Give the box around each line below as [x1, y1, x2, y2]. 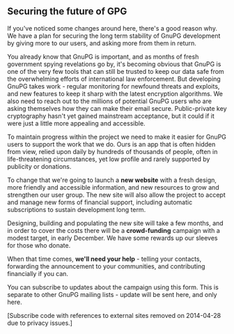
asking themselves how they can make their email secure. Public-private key [7, 104, 227, 112]
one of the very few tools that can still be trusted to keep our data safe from [7, 67, 224, 75]
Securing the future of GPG [7, 6, 127, 17]
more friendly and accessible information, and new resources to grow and [7, 183, 219, 191]
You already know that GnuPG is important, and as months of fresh [7, 52, 199, 61]
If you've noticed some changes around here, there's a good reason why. [7, 24, 218, 32]
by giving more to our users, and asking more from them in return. [7, 38, 197, 47]
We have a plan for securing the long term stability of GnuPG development [7, 31, 221, 40]
